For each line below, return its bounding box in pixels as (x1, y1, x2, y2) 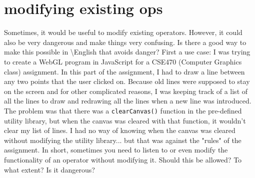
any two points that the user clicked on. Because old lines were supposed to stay (4, 76, 250, 86)
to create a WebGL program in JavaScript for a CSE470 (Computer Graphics (4, 56, 242, 66)
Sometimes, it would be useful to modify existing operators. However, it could (4, 27, 242, 37)
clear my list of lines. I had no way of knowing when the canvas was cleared (4, 125, 235, 135)
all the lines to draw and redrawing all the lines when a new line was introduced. (4, 95, 251, 106)
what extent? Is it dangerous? (4, 164, 95, 174)
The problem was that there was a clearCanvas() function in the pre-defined (4, 105, 242, 115)
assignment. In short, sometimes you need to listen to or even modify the (4, 144, 228, 155)
